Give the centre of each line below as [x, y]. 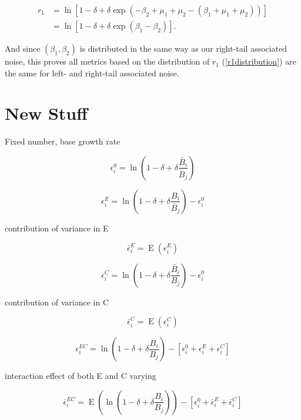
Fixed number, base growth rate [63, 141]
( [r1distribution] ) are [259, 61]
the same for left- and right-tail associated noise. [92, 73]
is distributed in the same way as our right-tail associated [183, 48]
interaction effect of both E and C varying [81, 376]
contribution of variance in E [57, 228]
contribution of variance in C [57, 302]
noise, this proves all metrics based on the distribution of [107, 61]
